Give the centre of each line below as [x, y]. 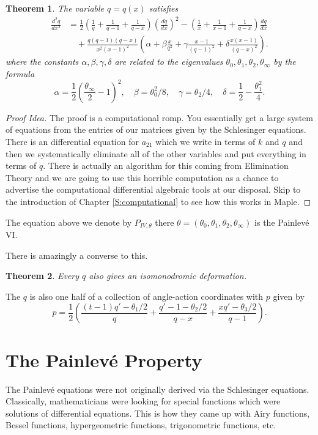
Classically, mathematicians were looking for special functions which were [143, 401]
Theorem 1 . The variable [55, 8]
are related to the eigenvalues [169, 61]
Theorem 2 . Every [43, 276]
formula [20, 73]
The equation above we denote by [69, 222]
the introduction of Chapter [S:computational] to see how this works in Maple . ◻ [158, 201]
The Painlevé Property [104, 359]
